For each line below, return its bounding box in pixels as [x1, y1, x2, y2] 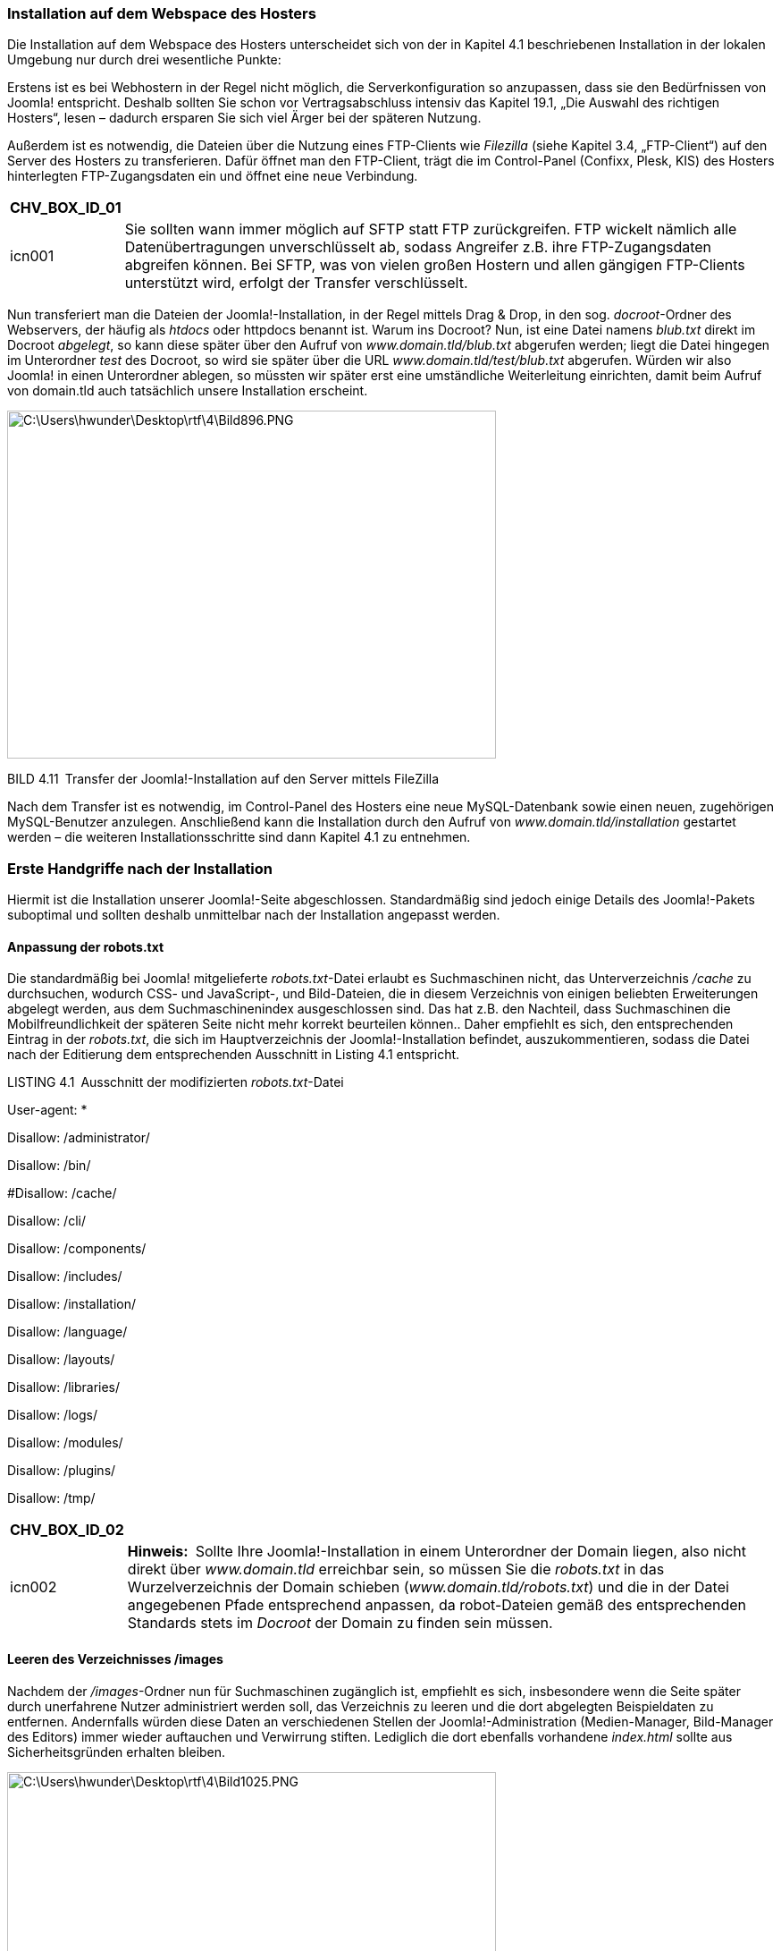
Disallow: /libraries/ [7, 1379, 121, 1395]
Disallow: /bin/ [7, 1158, 91, 1174]
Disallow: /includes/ [7, 1268, 122, 1285]
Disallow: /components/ [7, 1241, 147, 1257]
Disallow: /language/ [7, 1324, 128, 1340]
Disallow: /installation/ [7, 1296, 137, 1312]
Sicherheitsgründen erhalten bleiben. [7, 1743, 226, 1760]
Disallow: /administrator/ [7, 1130, 150, 1146]
